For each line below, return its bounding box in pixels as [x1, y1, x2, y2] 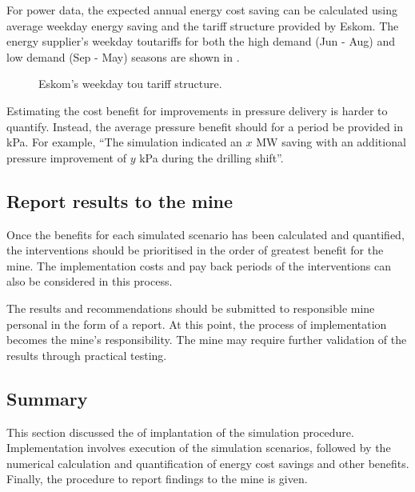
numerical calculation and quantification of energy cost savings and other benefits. [6, 454, 409, 471]
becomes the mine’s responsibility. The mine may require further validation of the [6, 331, 407, 348]
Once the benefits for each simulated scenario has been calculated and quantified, [6, 226, 405, 242]
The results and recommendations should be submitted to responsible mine [6, 299, 375, 316]
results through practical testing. [6, 346, 167, 363]
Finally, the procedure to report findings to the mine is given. [6, 470, 308, 487]
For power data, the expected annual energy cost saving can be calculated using [6, 2, 397, 18]
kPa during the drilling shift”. [139, 149, 284, 166]
